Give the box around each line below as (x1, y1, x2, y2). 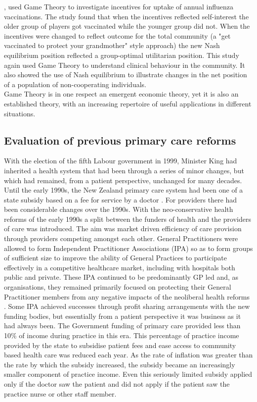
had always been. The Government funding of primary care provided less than (4, 320, 241, 331)
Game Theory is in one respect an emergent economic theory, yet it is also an (4, 89, 239, 99)
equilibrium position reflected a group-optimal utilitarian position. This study (4, 50, 239, 60)
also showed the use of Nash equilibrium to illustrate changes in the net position (4, 69, 247, 80)
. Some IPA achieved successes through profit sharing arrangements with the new (4, 301, 250, 311)
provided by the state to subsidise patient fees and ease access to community (4, 340, 236, 350)
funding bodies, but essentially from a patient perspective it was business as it (4, 310, 241, 321)
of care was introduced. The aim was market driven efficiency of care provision (4, 223, 242, 234)
